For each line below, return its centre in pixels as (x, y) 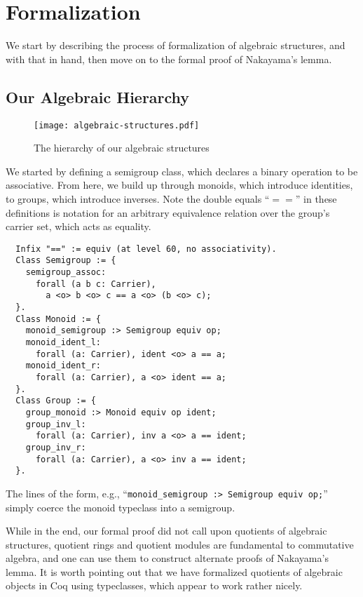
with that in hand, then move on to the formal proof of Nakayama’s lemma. (169, 59)
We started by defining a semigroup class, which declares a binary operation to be (182, 171)
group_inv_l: (56, 424)
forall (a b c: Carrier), (96, 284)
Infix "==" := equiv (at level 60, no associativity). (146, 249)
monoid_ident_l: (63, 342)
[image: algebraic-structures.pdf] (117, 125)
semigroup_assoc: (66, 273)
